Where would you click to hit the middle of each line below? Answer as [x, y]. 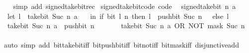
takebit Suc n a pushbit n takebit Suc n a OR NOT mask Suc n [126, 26]
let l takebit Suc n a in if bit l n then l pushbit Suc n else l [118, 16]
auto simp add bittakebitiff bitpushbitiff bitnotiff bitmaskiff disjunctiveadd [121, 45]
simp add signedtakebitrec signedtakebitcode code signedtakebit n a [124, 6]
